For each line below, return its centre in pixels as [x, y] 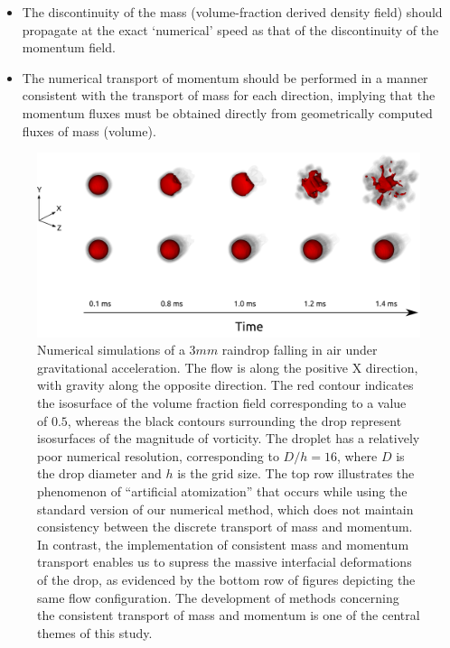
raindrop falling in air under [300, 350]
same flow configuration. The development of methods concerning [218, 597]
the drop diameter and [99, 473]
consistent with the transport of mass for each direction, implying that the [229, 95]
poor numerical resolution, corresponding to [158, 455]
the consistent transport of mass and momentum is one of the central [229, 615]
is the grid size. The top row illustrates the [296, 473]
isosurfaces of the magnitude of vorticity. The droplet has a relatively [229, 438]
